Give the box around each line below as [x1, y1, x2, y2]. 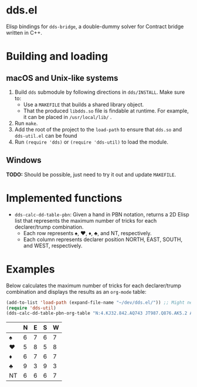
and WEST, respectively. [23, 242, 83, 249]
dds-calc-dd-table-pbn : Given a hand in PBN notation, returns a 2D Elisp [14, 211, 189, 218]
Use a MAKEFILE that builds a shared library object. [23, 101, 144, 108]
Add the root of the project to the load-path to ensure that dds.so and [14, 125, 182, 133]
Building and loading [6, 50, 108, 63]
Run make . [14, 120, 38, 127]
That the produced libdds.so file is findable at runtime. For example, [23, 107, 189, 114]
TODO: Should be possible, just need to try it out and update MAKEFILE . [6, 171, 176, 178]
